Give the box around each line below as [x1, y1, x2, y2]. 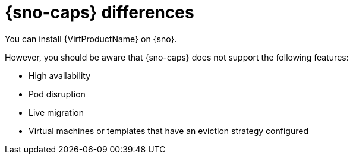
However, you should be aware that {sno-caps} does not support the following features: [5, 52, 349, 62]
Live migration [29, 107, 84, 117]
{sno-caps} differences [5, 2, 194, 23]
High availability [29, 70, 91, 81]
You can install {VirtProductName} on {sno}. [5, 33, 177, 44]
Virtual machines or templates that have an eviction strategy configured [29, 125, 308, 136]
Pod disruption [29, 88, 86, 99]
